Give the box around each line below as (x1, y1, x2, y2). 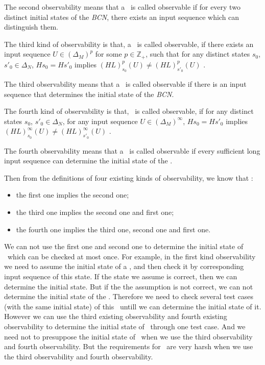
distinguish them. (4, 21, 58, 32)
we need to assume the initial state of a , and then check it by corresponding (4, 261, 244, 272)
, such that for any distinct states (146, 48, 250, 59)
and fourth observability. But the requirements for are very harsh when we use (4, 341, 253, 352)
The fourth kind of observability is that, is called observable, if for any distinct (4, 106, 254, 116)
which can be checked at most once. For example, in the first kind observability (7, 251, 256, 261)
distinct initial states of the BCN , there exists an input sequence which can (4, 11, 239, 22)
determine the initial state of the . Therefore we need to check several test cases (4, 291, 254, 302)
